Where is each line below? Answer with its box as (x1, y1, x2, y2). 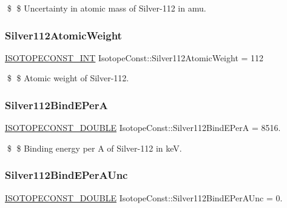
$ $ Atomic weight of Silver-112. (7, 72, 129, 84)
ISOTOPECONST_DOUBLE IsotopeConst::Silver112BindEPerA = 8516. (5, 121, 281, 134)
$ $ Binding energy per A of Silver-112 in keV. (7, 141, 182, 154)
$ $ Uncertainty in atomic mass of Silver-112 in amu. (7, 2, 206, 14)
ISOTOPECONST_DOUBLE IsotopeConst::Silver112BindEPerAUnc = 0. (5, 191, 283, 204)
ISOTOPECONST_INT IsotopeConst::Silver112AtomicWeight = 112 (5, 51, 264, 64)
